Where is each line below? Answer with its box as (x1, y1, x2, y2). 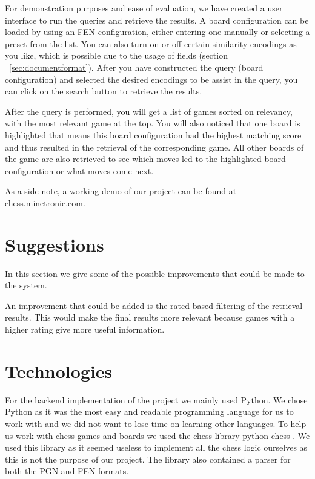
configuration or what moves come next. (5, 164, 154, 177)
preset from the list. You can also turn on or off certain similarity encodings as (5, 37, 297, 50)
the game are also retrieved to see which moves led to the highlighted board (5, 152, 286, 165)
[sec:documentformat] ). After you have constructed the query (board (9, 60, 264, 73)
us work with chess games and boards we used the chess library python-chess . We (5, 429, 310, 442)
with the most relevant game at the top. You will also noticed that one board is (5, 117, 300, 129)
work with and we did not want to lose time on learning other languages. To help (5, 417, 307, 429)
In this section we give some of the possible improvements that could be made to (5, 267, 305, 279)
